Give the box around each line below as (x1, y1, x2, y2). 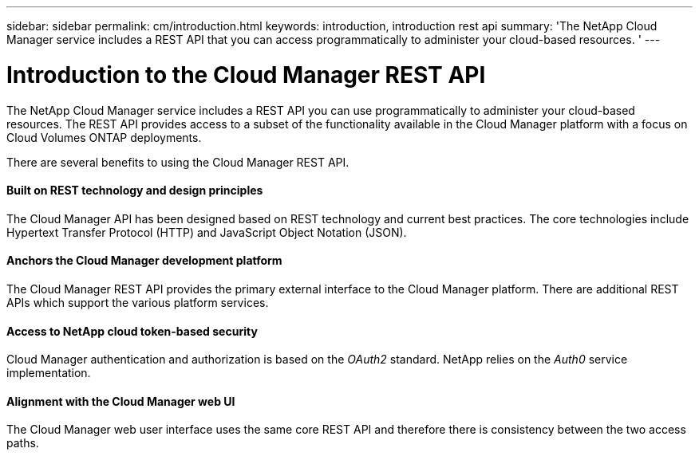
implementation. (6, 366, 91, 380)
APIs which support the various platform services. (6, 295, 269, 309)
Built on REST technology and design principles (6, 183, 263, 198)
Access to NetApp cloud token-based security (6, 324, 258, 338)
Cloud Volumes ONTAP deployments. (6, 130, 202, 144)
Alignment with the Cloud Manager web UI (6, 394, 235, 408)
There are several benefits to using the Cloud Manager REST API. (6, 155, 349, 169)
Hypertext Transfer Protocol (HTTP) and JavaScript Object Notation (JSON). (6, 225, 407, 239)
